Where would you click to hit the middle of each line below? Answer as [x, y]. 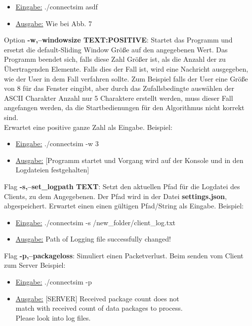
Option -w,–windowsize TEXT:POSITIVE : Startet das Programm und [118, 40]
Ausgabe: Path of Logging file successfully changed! [93, 239]
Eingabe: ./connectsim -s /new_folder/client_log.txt [95, 222]
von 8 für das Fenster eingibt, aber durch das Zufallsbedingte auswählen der [119, 88]
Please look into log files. [53, 317]
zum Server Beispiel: [35, 265]
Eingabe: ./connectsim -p [54, 282]
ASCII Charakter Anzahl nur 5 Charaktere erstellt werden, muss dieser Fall [119, 98]
